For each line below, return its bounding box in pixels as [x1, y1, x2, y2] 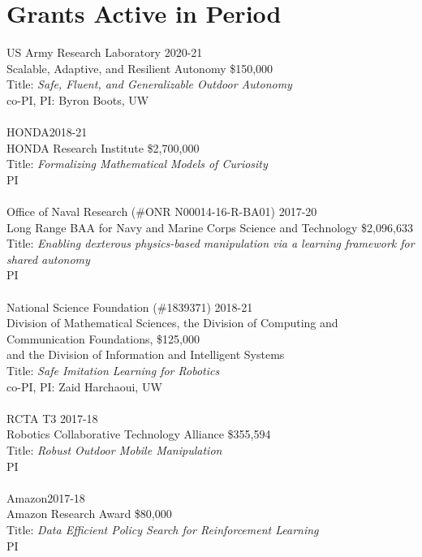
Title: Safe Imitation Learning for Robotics [6, 362, 220, 378]
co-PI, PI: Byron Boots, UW [6, 91, 149, 108]
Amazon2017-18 [6, 489, 85, 506]
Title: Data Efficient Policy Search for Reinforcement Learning [6, 520, 319, 538]
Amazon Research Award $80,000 [6, 505, 172, 522]
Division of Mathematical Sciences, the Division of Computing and [6, 314, 338, 331]
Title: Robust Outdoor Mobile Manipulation [6, 441, 222, 458]
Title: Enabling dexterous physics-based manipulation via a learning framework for [6, 235, 415, 252]
